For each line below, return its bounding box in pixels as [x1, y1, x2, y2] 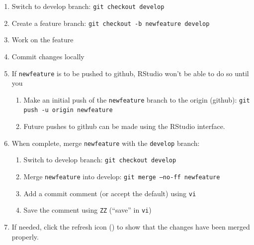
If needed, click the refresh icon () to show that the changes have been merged [11, 221, 250, 232]
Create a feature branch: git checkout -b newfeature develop [11, 17, 210, 28]
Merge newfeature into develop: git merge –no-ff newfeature [23, 171, 220, 181]
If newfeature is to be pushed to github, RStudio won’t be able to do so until [11, 68, 249, 78]
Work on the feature [11, 34, 74, 45]
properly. [11, 231, 39, 242]
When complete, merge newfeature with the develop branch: [11, 137, 200, 148]
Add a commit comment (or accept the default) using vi [23, 188, 196, 198]
